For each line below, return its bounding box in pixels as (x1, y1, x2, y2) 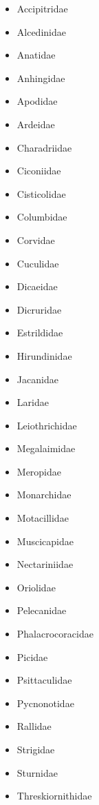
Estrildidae (16, 325, 63, 340)
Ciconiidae (16, 163, 61, 178)
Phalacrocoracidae (16, 626, 93, 641)
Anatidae (16, 48, 56, 62)
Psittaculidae (16, 673, 72, 687)
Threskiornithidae (16, 788, 92, 803)
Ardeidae (16, 116, 55, 131)
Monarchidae (16, 487, 71, 502)
